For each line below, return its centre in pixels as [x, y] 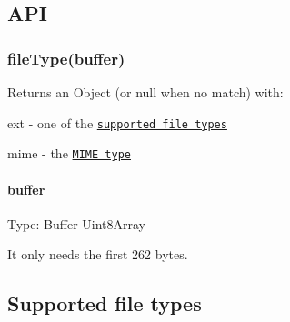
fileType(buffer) [66, 58]
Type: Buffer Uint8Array [77, 223]
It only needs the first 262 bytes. [98, 254]
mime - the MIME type [69, 153]
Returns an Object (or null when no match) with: [145, 92]
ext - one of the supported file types [117, 122]
